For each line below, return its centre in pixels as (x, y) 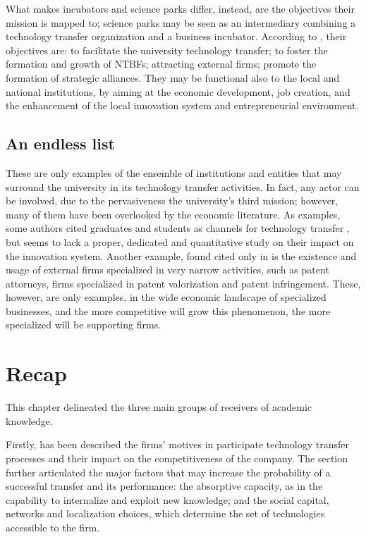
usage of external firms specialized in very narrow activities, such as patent (167, 270)
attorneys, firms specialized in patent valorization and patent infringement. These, (183, 283)
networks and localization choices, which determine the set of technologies (165, 513)
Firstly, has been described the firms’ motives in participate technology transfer (178, 444)
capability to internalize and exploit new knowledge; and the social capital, (167, 499)
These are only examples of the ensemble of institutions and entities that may (174, 172)
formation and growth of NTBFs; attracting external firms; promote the (161, 64)
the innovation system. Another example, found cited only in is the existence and (181, 255)
